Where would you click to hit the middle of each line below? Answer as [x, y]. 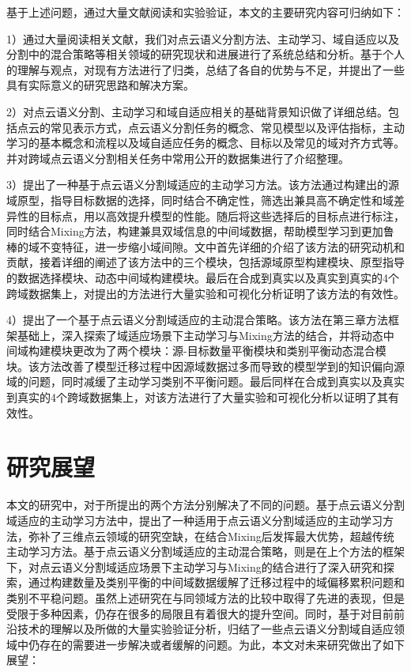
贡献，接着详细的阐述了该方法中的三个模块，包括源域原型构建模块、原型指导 [205, 262]
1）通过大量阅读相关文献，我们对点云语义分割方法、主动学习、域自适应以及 [203, 38]
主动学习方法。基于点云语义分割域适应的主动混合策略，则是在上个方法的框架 [205, 551]
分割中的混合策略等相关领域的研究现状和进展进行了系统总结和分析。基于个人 [205, 54]
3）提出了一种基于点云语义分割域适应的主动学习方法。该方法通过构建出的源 [203, 185]
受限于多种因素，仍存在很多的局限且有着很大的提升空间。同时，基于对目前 [200, 613]
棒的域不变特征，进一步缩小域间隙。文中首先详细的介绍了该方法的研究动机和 [205, 246]
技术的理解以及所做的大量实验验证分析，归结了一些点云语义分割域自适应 [205, 629]
